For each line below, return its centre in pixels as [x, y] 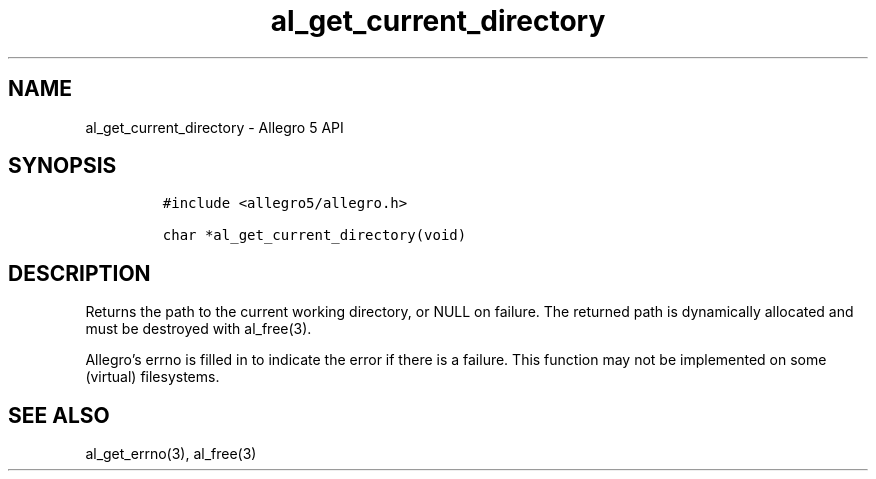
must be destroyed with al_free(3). [198, 329]
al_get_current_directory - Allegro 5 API [214, 127]
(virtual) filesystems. [152, 377]
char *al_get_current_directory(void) [314, 235]
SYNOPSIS [62, 166]
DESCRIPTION [79, 273]
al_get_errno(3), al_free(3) [171, 454]
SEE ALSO [59, 415]
